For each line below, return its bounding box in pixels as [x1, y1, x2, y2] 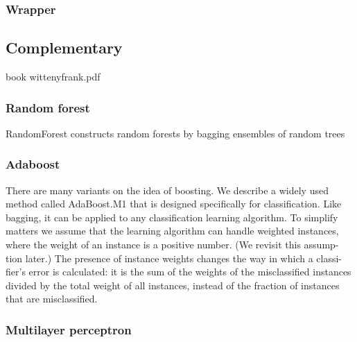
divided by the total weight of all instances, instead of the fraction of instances [6, 277, 340, 292]
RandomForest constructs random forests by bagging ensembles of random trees [6, 126, 345, 140]
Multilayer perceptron [6, 320, 132, 338]
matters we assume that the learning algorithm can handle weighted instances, [6, 223, 339, 238]
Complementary [6, 37, 123, 58]
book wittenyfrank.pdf [6, 69, 101, 84]
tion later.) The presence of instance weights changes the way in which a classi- [6, 250, 342, 265]
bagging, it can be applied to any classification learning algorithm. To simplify [6, 210, 338, 224]
